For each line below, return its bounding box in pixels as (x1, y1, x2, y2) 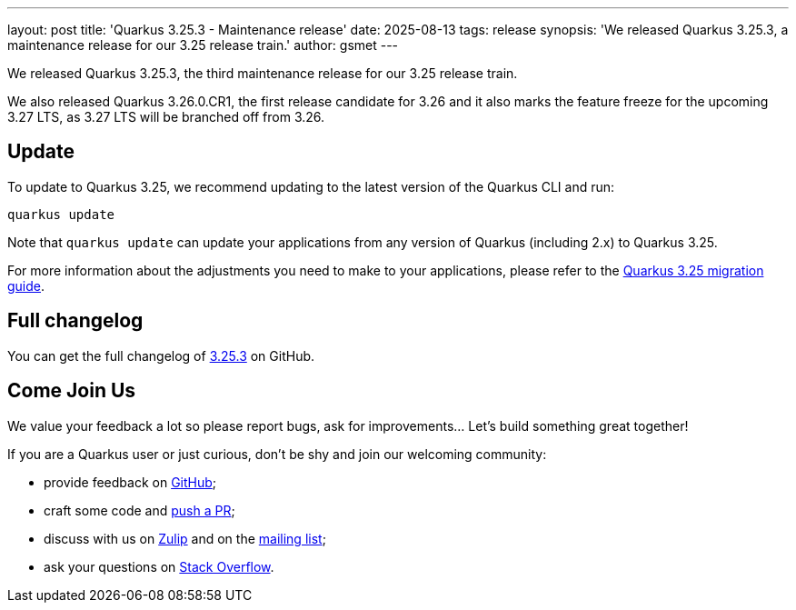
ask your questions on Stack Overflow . (44, 558, 274, 575)
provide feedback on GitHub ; (44, 474, 217, 490)
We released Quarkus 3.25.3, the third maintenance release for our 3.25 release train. (7, 65, 518, 81)
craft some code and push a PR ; (44, 502, 235, 518)
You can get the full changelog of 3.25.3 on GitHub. (7, 347, 315, 364)
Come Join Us (7, 379, 136, 403)
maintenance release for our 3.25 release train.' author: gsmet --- (7, 37, 399, 53)
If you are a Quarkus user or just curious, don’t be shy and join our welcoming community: (7, 445, 547, 462)
